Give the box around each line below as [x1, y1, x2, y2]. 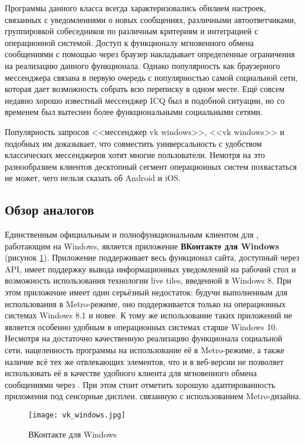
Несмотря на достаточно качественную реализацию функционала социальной [5, 332, 283, 344]
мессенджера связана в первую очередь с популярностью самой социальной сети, [5, 71, 298, 83]
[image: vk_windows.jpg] [28, 411, 126, 420]
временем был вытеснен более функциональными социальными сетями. [5, 106, 263, 118]
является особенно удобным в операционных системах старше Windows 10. [5, 320, 278, 333]
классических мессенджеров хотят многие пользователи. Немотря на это [5, 149, 265, 161]
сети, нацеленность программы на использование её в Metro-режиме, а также [5, 344, 284, 356]
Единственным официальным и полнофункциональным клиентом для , [5, 228, 259, 241]
